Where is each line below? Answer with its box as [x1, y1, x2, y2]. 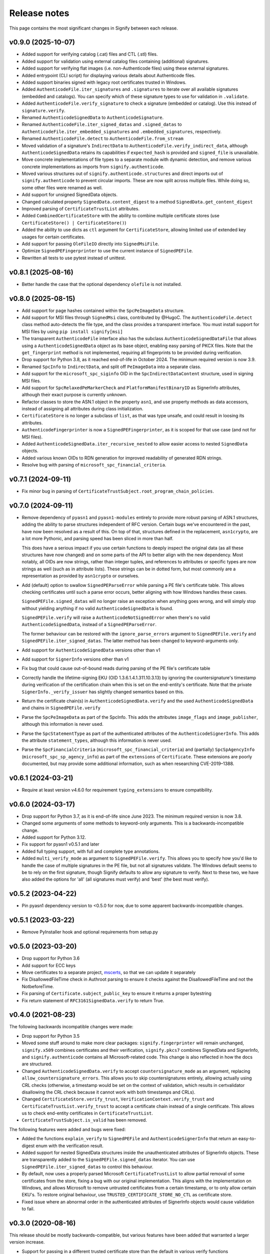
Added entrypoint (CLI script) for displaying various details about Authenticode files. [21, 72, 195, 78]
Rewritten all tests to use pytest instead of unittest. [21, 255, 126, 261]
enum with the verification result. [35, 1143, 103, 1149]
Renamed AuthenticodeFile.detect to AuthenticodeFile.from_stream [21, 135, 183, 141]
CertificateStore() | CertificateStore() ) [21, 220, 126, 226]
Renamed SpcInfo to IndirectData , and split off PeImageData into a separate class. [21, 364, 201, 370]
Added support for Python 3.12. [21, 834, 86, 840]
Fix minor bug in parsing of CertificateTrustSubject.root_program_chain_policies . [21, 488, 214, 494]
